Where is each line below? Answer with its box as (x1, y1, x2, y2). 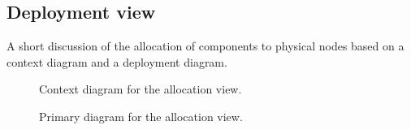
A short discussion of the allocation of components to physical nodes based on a (6, 37, 405, 54)
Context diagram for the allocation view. (39, 80, 242, 97)
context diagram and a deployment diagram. (6, 53, 227, 70)
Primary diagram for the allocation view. (39, 107, 243, 124)
